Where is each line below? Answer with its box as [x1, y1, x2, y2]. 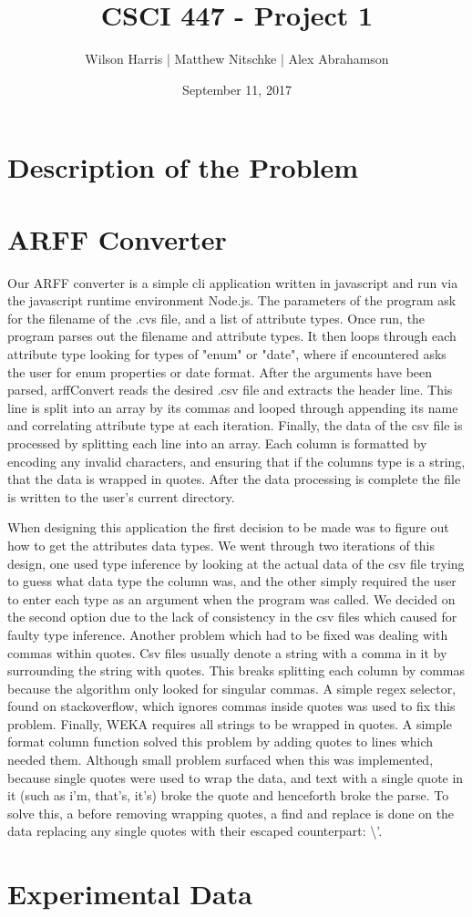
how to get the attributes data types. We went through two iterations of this [7, 535, 436, 554]
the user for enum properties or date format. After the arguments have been [7, 362, 433, 381]
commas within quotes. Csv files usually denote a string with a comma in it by [7, 643, 447, 662]
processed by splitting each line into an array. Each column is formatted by [7, 433, 427, 452]
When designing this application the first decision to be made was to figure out [7, 518, 449, 537]
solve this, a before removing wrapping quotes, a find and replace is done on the [7, 803, 455, 822]
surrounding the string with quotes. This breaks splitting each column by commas [7, 661, 465, 680]
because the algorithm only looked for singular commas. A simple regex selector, [7, 678, 457, 697]
